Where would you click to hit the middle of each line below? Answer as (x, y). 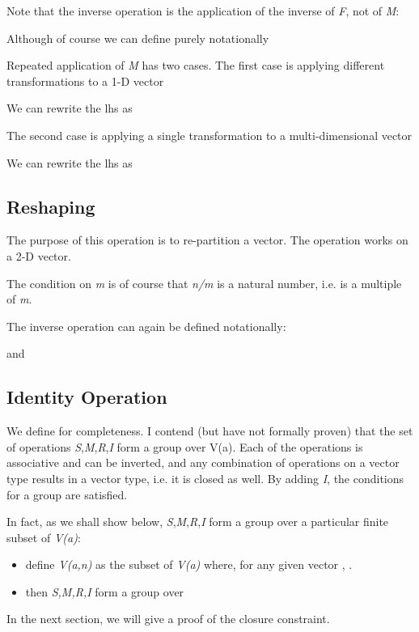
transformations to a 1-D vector (85, 81)
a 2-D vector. (39, 255)
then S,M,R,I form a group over (105, 591)
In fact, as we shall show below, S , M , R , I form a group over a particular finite (198, 522)
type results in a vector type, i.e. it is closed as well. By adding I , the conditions (205, 478)
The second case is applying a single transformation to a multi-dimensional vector (209, 135)
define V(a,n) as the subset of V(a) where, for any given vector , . (189, 564)
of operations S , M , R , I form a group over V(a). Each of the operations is (185, 446)
